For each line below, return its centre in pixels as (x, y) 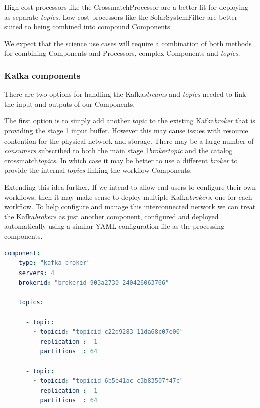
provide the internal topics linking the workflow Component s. (98, 170)
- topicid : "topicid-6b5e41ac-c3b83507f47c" (108, 381)
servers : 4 (36, 273)
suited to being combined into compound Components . (88, 26)
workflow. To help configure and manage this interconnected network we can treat (130, 207)
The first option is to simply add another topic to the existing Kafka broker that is (130, 121)
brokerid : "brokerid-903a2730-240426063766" (94, 283)
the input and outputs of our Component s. (70, 104)
